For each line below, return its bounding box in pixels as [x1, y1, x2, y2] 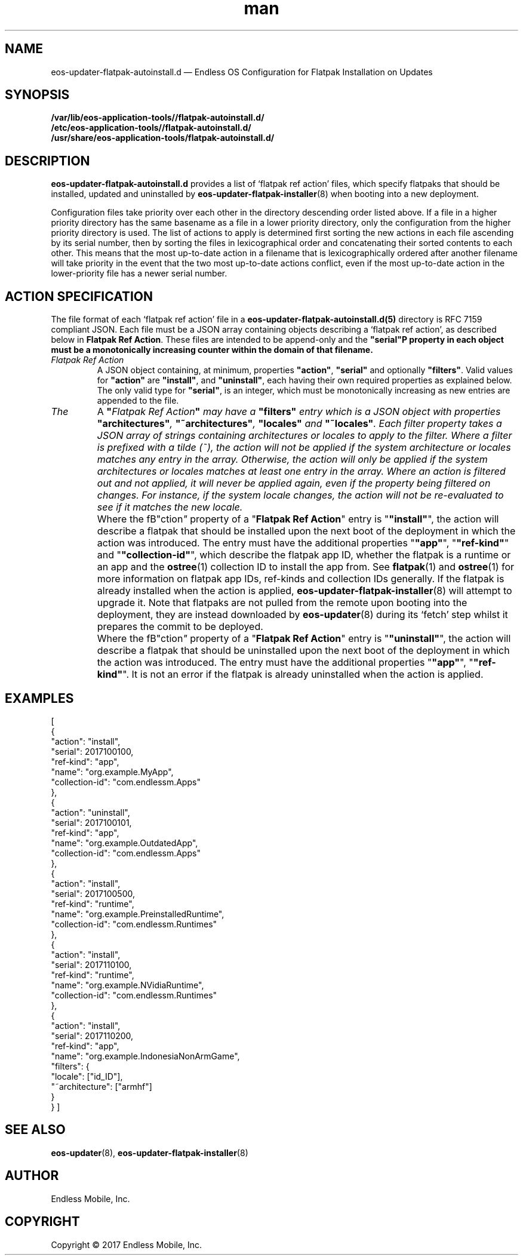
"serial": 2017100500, [51, 888, 135, 899]
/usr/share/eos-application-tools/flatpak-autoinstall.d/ [51, 133, 275, 143]
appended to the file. [97, 395, 179, 406]
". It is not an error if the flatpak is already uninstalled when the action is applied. [122, 668, 484, 681]
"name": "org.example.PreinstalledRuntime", [51, 908, 224, 919]
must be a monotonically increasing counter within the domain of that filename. [51, 345, 373, 355]
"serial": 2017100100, [51, 746, 134, 757]
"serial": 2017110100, [51, 959, 132, 970]
